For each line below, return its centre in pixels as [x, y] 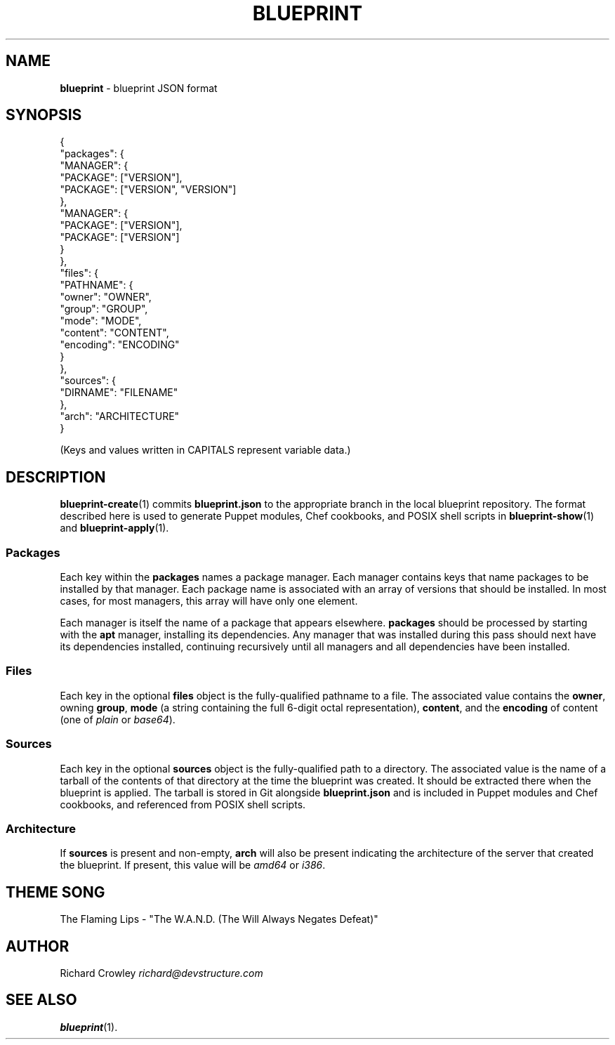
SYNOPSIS [44, 115]
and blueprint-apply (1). [114, 528]
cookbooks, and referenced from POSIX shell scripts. [183, 804]
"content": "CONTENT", [114, 333]
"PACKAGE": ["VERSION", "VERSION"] [148, 190]
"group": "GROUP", [104, 309]
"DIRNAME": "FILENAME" [119, 393]
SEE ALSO [41, 1000]
